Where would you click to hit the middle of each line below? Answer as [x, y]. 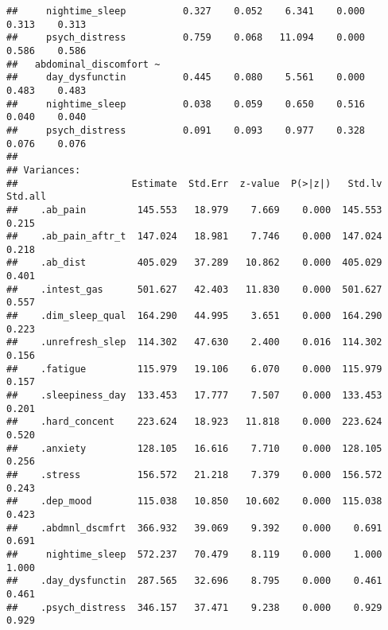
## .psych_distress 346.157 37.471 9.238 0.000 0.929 [194, 607]
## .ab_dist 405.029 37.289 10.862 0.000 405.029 [194, 263]
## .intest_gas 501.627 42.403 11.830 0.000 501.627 [194, 289]
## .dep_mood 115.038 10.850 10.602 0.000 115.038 [194, 502]
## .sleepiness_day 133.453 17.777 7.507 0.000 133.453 [194, 396]
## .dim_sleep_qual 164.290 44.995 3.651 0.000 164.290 [194, 316]
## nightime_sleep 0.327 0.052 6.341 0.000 [186, 11]
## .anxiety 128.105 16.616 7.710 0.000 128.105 [194, 448]
